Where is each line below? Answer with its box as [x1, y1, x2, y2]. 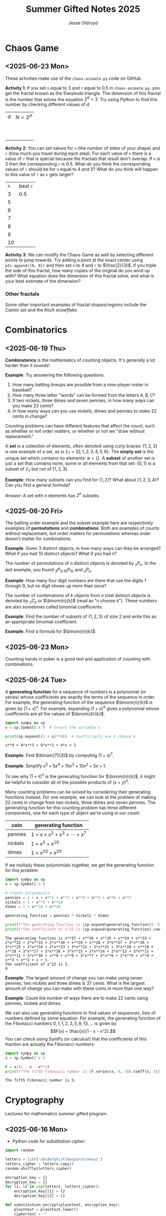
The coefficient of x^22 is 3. [5, 962, 70, 967]
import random [5, 1148, 35, 1153]
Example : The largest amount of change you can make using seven [5, 974, 143, 980]
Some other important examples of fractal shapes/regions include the [5, 302, 147, 308]
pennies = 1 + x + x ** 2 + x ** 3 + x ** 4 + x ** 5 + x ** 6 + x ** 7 [5, 895, 132, 900]
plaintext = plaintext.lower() [14, 1207, 79, 1212]
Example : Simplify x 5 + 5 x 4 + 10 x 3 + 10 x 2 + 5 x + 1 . [5, 762, 107, 769]
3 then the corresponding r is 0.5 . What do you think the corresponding [5, 161, 151, 167]
